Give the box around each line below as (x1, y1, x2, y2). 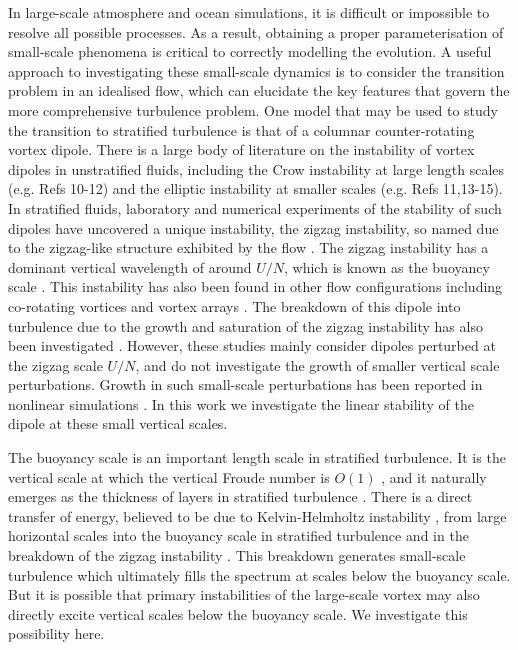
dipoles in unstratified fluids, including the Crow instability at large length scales (8, 158, 505, 179)
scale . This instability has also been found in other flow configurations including (8, 276, 503, 297)
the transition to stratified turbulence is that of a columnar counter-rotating (8, 119, 475, 140)
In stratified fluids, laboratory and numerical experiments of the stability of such (8, 197, 502, 218)
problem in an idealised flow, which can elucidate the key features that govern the (8, 80, 510, 101)
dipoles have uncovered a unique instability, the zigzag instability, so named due (8, 217, 499, 238)
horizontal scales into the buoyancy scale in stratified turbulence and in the (8, 525, 469, 546)
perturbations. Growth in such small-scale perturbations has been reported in (8, 374, 483, 395)
